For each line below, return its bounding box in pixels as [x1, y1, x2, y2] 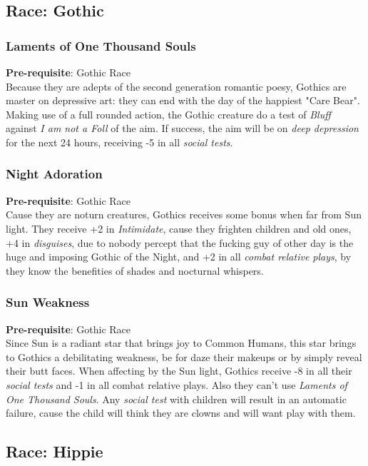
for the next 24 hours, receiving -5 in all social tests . [6, 134, 233, 149]
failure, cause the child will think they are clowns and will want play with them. [6, 405, 356, 420]
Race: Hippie [6, 440, 103, 462]
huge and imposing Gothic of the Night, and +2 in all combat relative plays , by [6, 249, 352, 264]
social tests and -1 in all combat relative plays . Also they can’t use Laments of [6, 377, 347, 392]
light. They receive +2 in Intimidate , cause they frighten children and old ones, [6, 221, 352, 235]
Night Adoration [6, 165, 103, 183]
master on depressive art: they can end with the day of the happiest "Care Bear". [6, 93, 360, 108]
